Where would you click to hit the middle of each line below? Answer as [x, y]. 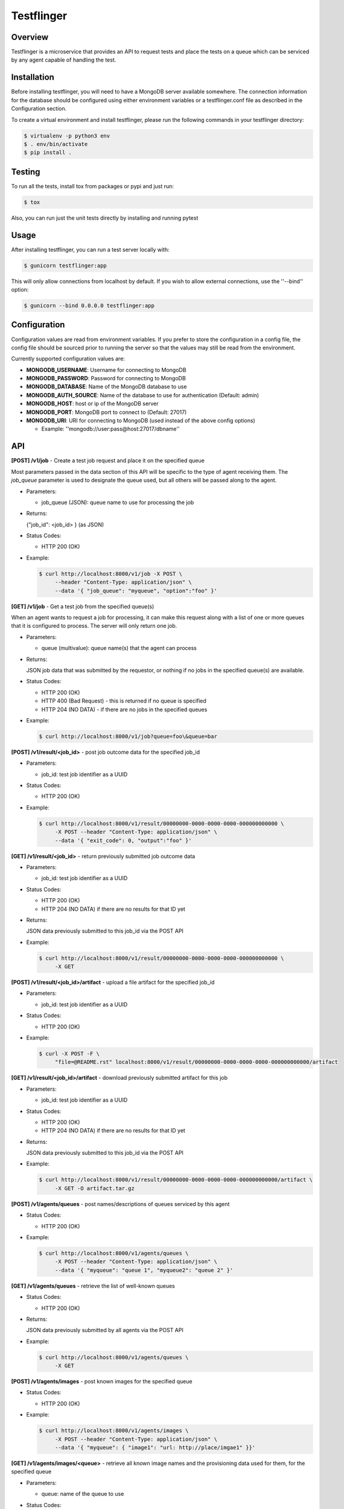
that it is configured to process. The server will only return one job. [94, 626]
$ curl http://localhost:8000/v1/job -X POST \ [110, 574]
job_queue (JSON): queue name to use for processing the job [118, 502]
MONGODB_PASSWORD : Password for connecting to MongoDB [106, 378]
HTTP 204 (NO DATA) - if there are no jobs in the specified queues [124, 709]
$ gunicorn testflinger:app [65, 265]
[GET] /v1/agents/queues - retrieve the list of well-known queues [93, 1286]
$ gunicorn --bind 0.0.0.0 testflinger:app [89, 306]
